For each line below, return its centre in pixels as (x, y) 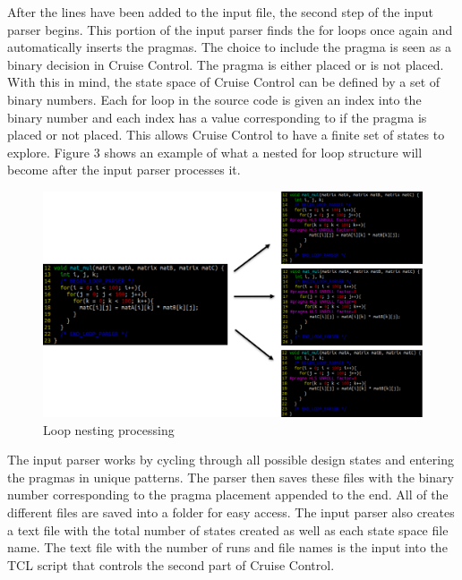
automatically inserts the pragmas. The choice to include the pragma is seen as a (229, 47)
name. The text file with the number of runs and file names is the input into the (227, 547)
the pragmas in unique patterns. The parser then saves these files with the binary (231, 477)
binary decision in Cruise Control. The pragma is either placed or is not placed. (226, 64)
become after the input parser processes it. (124, 170)
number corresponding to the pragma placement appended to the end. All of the (228, 495)
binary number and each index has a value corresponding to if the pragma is (217, 117)
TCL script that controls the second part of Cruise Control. (171, 564)
